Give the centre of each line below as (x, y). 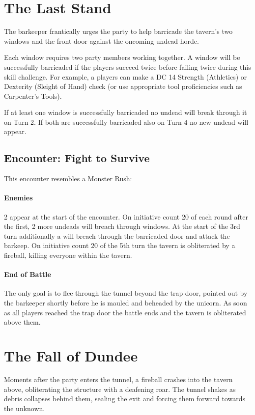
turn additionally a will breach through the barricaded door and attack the (117, 235)
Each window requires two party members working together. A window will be (122, 57)
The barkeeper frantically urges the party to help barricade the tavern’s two (118, 31)
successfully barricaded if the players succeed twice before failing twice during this (127, 67)
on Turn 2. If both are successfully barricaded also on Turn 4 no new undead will (126, 122)
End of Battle (28, 274)
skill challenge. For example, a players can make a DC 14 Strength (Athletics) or (126, 76)
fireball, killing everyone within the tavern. (68, 255)
